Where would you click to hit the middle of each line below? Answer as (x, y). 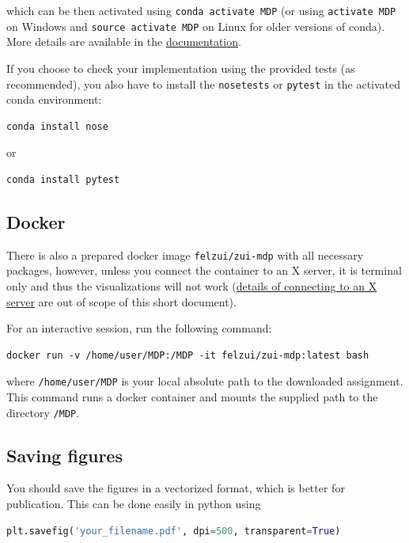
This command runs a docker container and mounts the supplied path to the (192, 397)
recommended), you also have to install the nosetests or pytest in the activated (204, 84)
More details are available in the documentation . (124, 42)
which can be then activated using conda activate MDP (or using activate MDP (201, 10)
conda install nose (57, 126)
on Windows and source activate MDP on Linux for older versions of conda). (196, 26)
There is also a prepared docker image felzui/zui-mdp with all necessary (185, 254)
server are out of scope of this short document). (121, 301)
